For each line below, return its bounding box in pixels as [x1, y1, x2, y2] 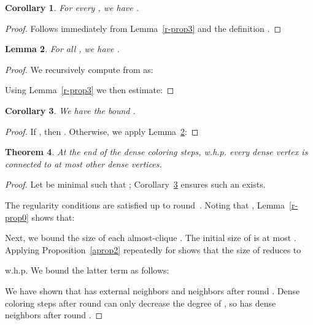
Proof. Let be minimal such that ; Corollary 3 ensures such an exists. [5, 178, 266, 191]
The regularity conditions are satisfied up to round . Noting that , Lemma [5, 198, 285, 211]
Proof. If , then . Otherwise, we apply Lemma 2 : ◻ [5, 124, 199, 137]
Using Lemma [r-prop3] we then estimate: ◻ [5, 83, 174, 96]
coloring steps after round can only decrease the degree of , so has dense [5, 296, 276, 309]
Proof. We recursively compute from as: [5, 63, 153, 75]
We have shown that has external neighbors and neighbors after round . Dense [5, 284, 300, 297]
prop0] [5, 210, 29, 223]
